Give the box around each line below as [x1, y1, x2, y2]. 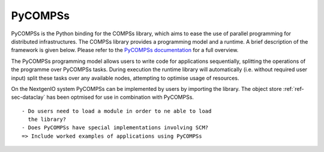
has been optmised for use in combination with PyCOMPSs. [46, 93, 194, 101]
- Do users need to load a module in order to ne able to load [22, 108, 212, 114]
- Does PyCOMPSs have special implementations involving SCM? [22, 124, 209, 131]
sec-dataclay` [11, 93, 46, 101]
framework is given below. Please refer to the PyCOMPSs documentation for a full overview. [11, 47, 239, 54]
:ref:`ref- [283, 85, 304, 92]
